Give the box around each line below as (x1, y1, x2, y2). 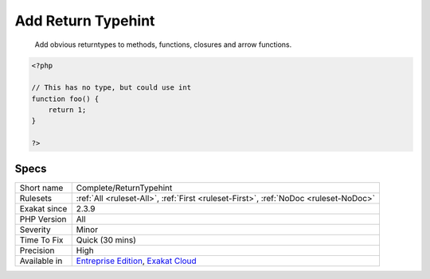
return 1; (48, 106, 87, 114)
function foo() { (31, 94, 100, 103)
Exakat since (19, 203, 68, 214)
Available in (19, 255, 63, 266)
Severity (19, 223, 51, 234)
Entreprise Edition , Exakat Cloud (76, 255, 197, 266)
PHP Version (19, 213, 67, 224)
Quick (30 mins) (76, 234, 137, 246)
